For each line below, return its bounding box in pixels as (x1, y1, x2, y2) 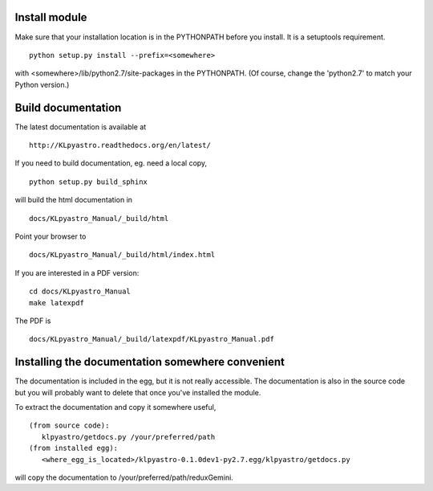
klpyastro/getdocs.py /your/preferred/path (41, 432, 216, 441)
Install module (14, 10, 87, 24)
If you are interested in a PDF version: (14, 268, 140, 277)
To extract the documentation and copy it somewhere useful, (14, 402, 216, 411)
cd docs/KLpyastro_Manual (29, 287, 132, 297)
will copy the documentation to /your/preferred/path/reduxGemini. (14, 473, 234, 482)
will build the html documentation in (14, 195, 132, 205)
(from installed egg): (29, 444, 119, 453)
